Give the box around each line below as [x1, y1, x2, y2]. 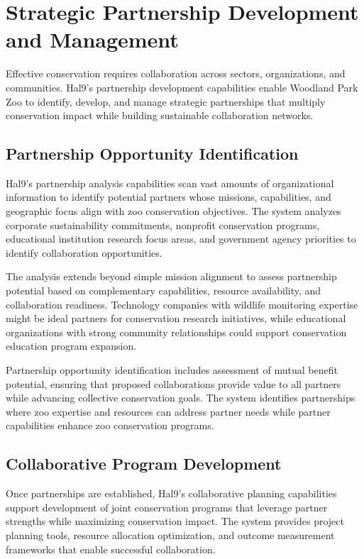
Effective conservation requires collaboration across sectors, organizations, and [6, 66, 346, 81]
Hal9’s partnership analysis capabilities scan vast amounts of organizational [6, 175, 334, 190]
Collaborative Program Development [6, 453, 282, 475]
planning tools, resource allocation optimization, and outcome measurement [6, 527, 335, 542]
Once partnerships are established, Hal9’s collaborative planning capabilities [6, 486, 337, 501]
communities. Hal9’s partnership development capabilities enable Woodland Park [6, 79, 358, 94]
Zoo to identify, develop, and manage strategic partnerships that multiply [6, 94, 326, 109]
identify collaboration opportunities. [6, 245, 162, 260]
